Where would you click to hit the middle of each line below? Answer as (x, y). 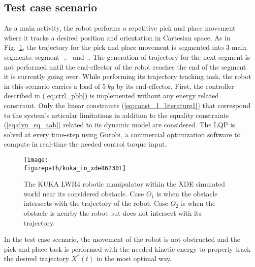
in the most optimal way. (134, 258)
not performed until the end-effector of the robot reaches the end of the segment (125, 66)
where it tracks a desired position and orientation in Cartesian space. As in (117, 37)
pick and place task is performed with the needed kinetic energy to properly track (127, 248)
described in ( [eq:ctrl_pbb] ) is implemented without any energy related (112, 95)
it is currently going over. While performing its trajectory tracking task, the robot (127, 76)
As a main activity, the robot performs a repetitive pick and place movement (120, 28)
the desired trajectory (37, 258)
